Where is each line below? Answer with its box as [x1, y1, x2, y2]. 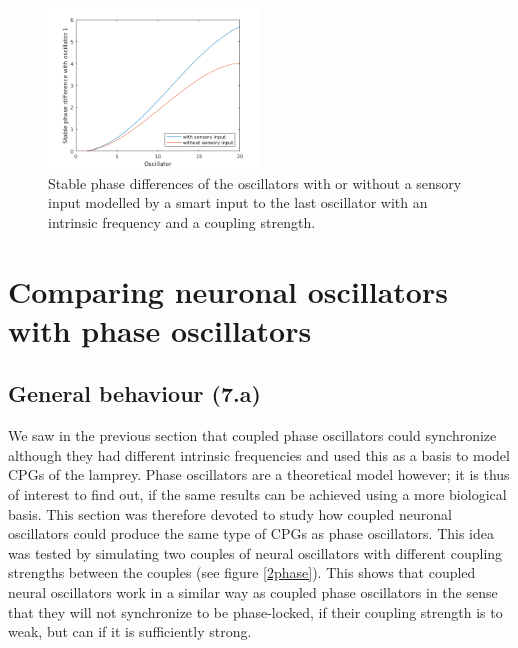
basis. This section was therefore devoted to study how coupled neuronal [8, 503, 452, 524]
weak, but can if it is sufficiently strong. [8, 621, 252, 642]
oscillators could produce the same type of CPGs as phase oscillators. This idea [8, 523, 495, 544]
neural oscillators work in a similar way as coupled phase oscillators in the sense [8, 582, 498, 602]
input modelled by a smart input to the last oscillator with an [48, 192, 428, 213]
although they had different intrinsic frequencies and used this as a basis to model [8, 444, 510, 465]
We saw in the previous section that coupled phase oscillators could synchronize [8, 425, 497, 446]
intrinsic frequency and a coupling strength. [48, 211, 316, 232]
